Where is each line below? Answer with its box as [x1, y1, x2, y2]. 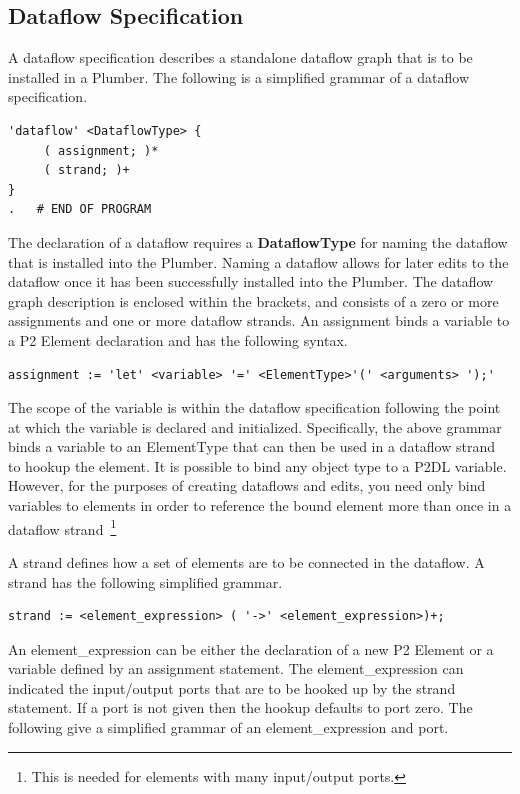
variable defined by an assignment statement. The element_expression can [8, 658, 464, 679]
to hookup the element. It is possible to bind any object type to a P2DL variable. [8, 455, 507, 476]
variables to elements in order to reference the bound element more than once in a [8, 495, 512, 516]
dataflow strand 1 [8, 515, 117, 539]
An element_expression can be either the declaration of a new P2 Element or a [8, 638, 494, 659]
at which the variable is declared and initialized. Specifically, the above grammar [8, 416, 502, 437]
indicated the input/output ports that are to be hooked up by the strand [8, 677, 456, 698]
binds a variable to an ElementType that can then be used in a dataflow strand [8, 436, 496, 457]
